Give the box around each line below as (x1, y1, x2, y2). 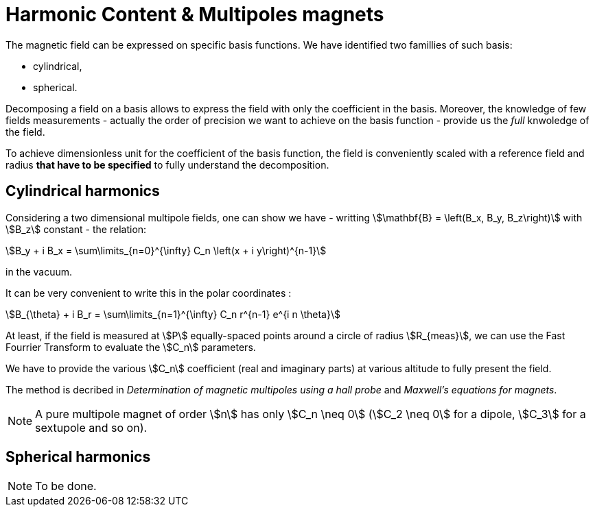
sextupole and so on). (35, 420, 148, 435)
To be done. (35, 479, 97, 493)
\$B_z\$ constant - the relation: (5, 223, 147, 235)
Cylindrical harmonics (5, 182, 160, 200)
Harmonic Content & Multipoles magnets (5, 3, 384, 26)
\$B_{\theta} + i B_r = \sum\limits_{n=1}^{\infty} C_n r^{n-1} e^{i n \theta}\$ (5, 308, 340, 320)
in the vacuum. (5, 265, 73, 278)
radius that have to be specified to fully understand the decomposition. (5, 158, 329, 171)
